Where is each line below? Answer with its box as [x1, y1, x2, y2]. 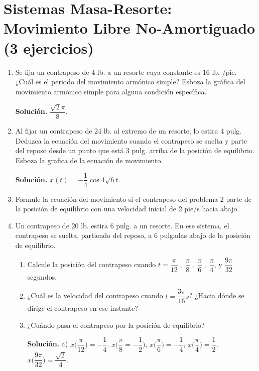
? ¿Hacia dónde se [189, 290, 244, 301]
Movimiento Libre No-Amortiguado [4, 18, 255, 38]
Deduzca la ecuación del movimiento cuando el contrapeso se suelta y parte [15, 135, 247, 146]
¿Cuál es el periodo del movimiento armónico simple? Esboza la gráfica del [15, 76, 245, 87]
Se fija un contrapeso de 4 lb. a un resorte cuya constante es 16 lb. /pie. [15, 66, 237, 77]
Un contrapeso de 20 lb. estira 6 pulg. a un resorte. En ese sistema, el [15, 220, 229, 230]
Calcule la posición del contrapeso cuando [27, 259, 156, 269]
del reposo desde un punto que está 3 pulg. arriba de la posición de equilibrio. [15, 145, 254, 156]
